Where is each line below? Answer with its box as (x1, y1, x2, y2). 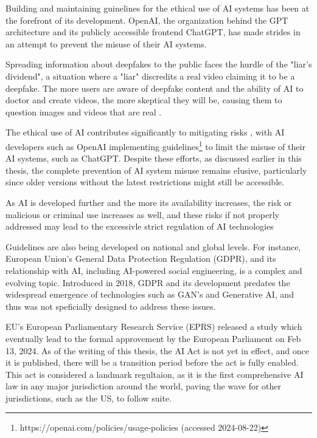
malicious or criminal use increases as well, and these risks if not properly (5, 208, 279, 221)
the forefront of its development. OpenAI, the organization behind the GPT (5, 13, 288, 26)
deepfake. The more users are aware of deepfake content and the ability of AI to (5, 81, 304, 94)
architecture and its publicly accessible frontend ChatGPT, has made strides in (5, 26, 301, 38)
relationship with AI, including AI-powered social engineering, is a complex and (5, 264, 302, 276)
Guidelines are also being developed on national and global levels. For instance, (5, 240, 301, 253)
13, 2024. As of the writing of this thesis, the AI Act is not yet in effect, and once (5, 344, 309, 357)
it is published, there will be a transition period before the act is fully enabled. (5, 356, 299, 369)
